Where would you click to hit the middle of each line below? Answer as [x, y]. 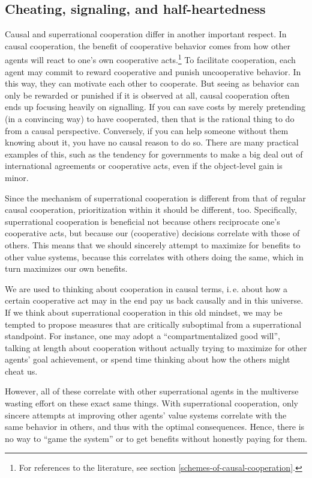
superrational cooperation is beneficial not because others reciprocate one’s [142, 221]
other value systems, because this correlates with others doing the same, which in [154, 256]
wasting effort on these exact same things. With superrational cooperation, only [151, 403]
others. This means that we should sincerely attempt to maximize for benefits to [153, 244]
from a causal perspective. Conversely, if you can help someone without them [147, 130]
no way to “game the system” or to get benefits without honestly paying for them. [156, 438]
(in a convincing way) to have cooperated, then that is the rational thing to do [150, 119]
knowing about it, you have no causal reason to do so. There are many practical [152, 142]
